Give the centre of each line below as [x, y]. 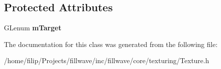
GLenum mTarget [33, 28]
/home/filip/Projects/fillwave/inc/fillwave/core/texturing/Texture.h [107, 60]
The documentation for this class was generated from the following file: [111, 44]
